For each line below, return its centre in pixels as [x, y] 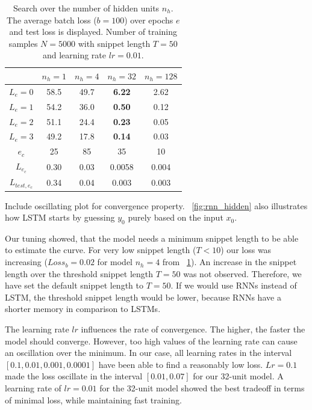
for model [115, 262]
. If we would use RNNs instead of [234, 285]
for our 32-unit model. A [238, 376]
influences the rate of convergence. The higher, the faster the [193, 329]
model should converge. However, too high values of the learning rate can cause [151, 341]
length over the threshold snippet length [79, 273]
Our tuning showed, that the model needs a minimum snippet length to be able [152, 238]
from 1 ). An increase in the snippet [229, 262]
